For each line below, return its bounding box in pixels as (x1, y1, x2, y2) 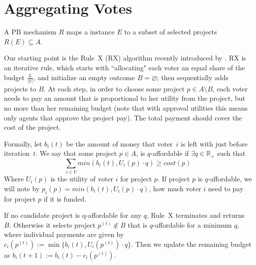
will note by (4, 183, 40, 193)
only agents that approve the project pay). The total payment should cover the (4, 112, 242, 122)
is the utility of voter (50, 174, 113, 184)
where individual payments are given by (4, 229, 124, 239)
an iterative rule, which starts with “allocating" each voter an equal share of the (4, 62, 245, 72)
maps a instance (66, 27, 115, 37)
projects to (4, 83, 36, 93)
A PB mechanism (4, 27, 57, 37)
